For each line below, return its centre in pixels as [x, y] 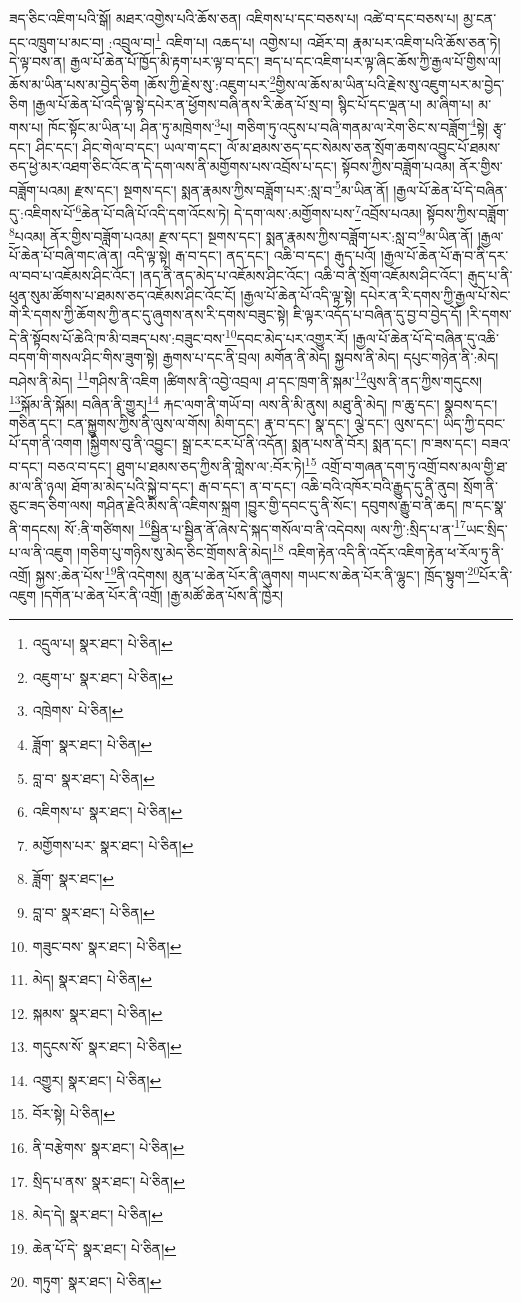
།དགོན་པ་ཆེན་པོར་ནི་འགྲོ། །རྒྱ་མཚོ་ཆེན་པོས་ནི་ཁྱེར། [162, 594]
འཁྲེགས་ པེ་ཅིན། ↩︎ [78, 710]
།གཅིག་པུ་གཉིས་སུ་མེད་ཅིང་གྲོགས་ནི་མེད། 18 [180, 550]
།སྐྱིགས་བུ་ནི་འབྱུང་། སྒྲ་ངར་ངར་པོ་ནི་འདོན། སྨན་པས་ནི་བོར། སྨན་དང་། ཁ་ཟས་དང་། [281, 442]
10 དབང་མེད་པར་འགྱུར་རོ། [287, 336]
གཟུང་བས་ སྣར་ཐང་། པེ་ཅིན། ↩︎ [107, 945]
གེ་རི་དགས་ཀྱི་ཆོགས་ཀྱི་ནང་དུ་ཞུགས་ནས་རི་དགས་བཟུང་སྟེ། [149, 314]
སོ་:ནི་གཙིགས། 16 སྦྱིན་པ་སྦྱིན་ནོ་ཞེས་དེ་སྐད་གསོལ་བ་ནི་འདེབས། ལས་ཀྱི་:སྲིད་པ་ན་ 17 [265, 527]
